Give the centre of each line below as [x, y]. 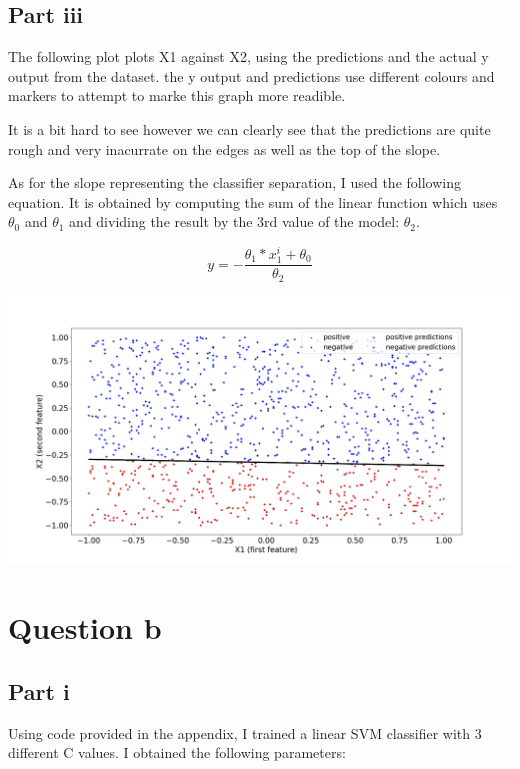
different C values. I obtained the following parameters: [177, 752]
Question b [85, 627]
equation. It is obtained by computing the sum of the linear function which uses [253, 201]
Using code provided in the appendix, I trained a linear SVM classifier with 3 [245, 732]
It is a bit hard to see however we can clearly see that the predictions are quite [249, 128]
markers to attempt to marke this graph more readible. [177, 95]
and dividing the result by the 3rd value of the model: [234, 221]
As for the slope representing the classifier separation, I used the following [234, 182]
